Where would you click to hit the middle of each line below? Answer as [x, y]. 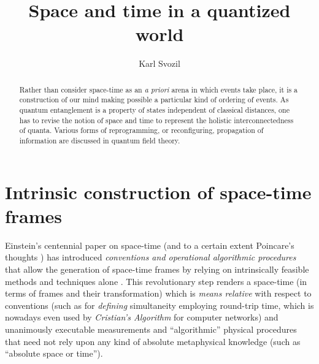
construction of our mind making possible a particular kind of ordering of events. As [154, 100]
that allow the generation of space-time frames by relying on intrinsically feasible [157, 269]
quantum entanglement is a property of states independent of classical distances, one [154, 110]
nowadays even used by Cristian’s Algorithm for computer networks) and [142, 317]
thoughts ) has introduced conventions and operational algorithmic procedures [151, 257]
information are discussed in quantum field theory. [100, 140]
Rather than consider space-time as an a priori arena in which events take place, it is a [159, 89]
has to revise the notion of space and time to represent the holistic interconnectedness [156, 120]
